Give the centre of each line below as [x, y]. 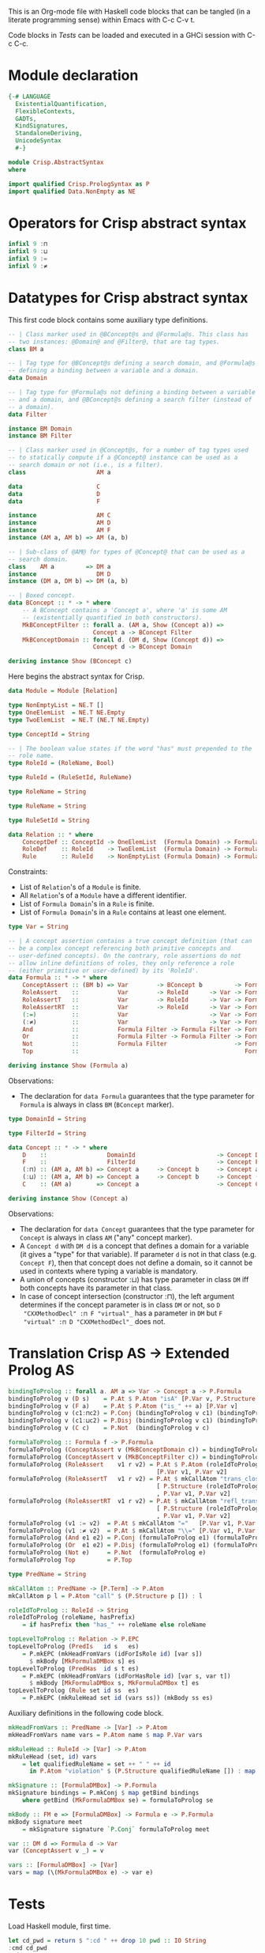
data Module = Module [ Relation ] [63, 691]
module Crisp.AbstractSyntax [56, 162]
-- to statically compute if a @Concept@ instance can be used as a [123, 458]
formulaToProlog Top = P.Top [70, 1560]
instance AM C [60, 516]
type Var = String [38, 927]
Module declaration [73, 76]
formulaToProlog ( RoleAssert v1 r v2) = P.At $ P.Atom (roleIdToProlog [134, 1464]
